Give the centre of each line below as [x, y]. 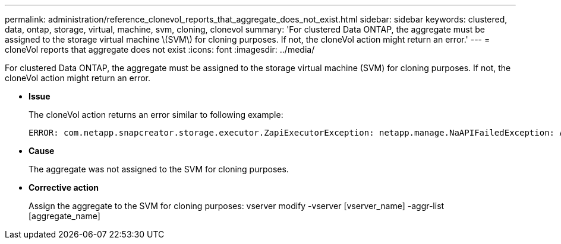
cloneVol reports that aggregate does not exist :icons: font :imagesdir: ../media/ [160, 49]
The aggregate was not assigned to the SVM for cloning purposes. [159, 169]
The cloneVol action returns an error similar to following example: [156, 115]
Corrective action [64, 187]
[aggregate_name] [64, 216]
